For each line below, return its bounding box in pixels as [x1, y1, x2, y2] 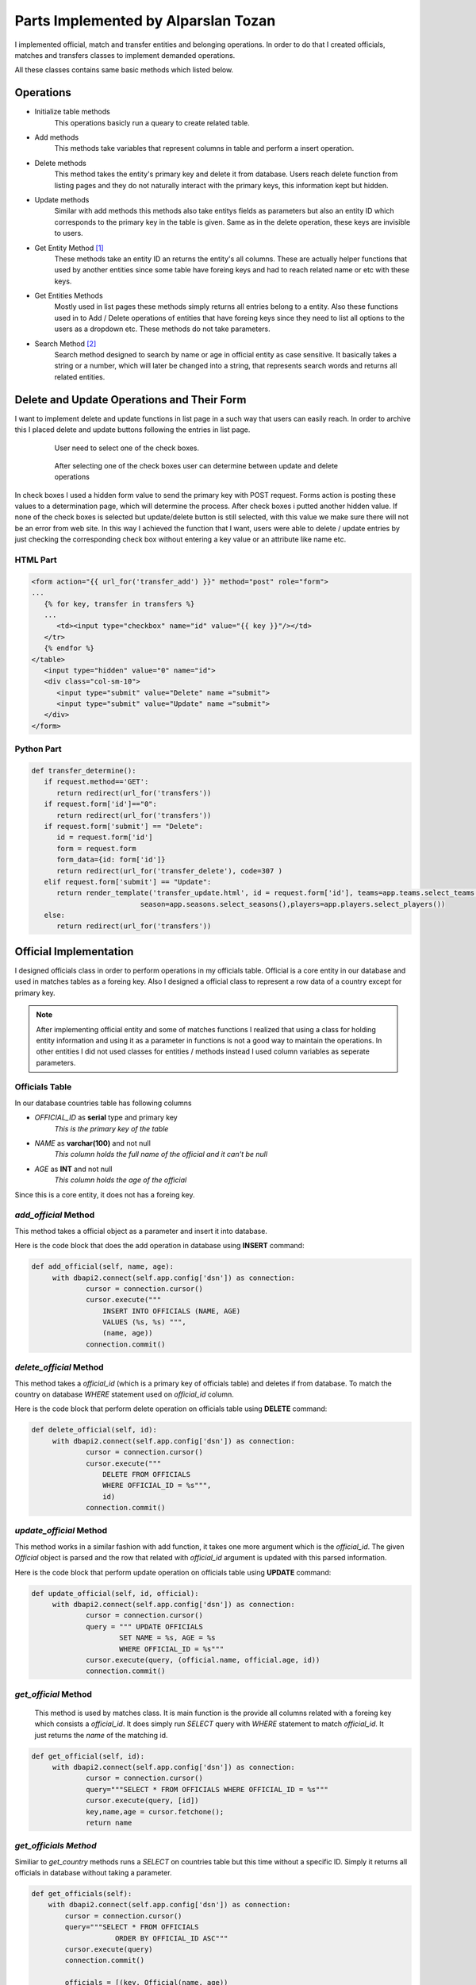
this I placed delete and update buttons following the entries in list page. [14, 425, 251, 434]
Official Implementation [14, 945, 134, 958]
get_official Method [14, 1688, 93, 1699]
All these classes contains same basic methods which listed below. [14, 65, 234, 75]
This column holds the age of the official [54, 1175, 187, 1185]
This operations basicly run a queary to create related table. [54, 118, 250, 127]
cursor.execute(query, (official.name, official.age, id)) [86, 1655, 321, 1664]
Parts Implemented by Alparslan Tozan [14, 12, 276, 29]
